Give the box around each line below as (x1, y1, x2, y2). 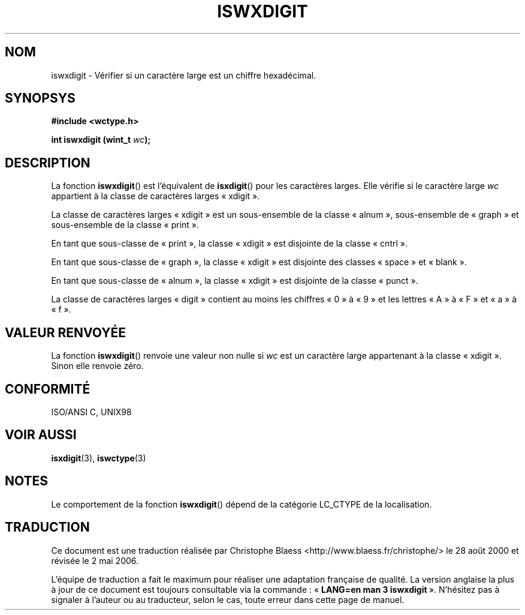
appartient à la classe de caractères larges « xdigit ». (51, 191, 260, 202)
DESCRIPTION (5, 155, 90, 170)
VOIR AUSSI (5, 427, 77, 443)
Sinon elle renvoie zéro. (51, 361, 144, 371)
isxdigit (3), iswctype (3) (51, 452, 146, 463)
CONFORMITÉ (5, 381, 90, 397)
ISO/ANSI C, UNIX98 (51, 406, 132, 417)
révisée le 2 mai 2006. (51, 555, 139, 566)
